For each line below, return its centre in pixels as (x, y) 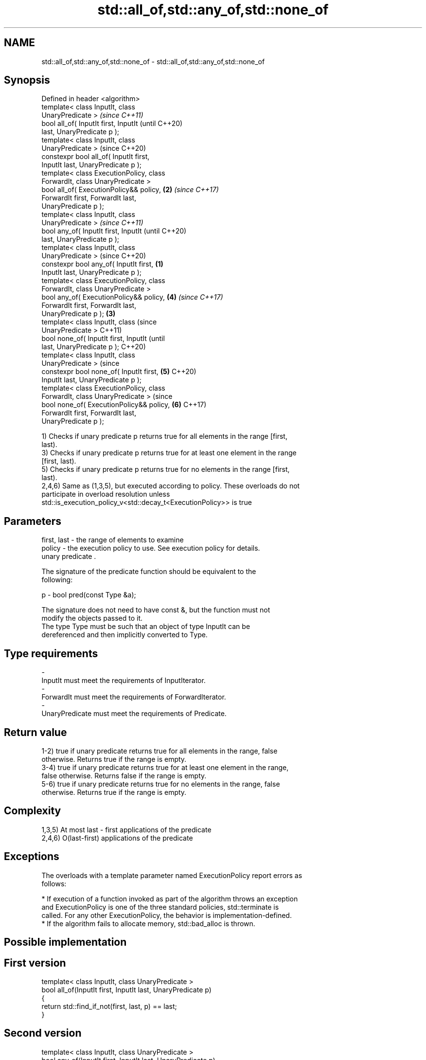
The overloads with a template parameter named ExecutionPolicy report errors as (172, 875)
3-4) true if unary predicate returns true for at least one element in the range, (165, 767)
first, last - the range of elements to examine (113, 540)
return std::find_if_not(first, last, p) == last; (109, 1006)
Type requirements (51, 653)
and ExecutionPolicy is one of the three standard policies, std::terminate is (160, 907)
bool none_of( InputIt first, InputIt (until (103, 339)
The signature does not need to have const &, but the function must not (156, 610)
